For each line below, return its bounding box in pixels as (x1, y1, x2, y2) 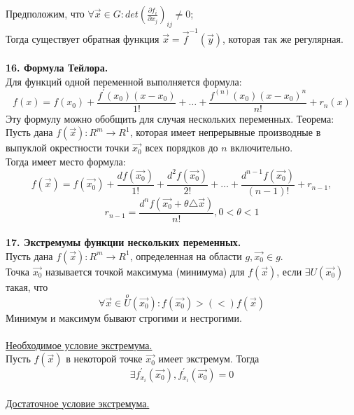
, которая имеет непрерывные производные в (129, 125, 321, 140)
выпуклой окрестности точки (6, 140, 129, 155)
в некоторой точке (66, 351, 143, 366)
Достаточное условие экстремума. (6, 395, 150, 410)
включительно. (230, 140, 293, 155)
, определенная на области (129, 248, 242, 263)
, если (276, 264, 302, 278)
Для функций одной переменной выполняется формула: (6, 74, 242, 88)
